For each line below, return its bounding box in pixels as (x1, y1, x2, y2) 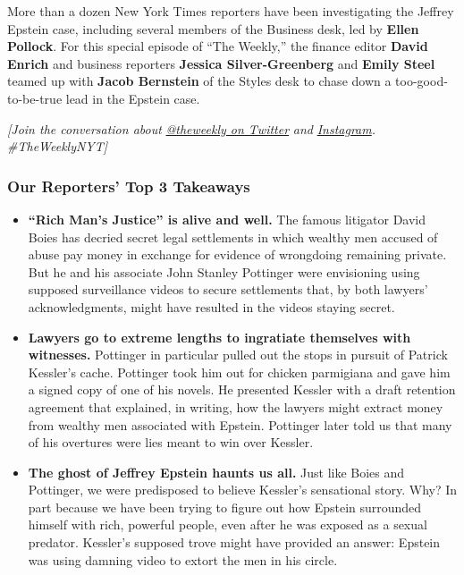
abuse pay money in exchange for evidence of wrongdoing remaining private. (28, 245, 447, 264)
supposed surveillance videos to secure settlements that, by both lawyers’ (28, 280, 428, 299)
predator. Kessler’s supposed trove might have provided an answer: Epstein (28, 533, 441, 552)
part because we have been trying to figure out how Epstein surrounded (28, 497, 422, 516)
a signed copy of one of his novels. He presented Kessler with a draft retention (28, 380, 456, 399)
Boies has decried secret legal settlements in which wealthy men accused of (28, 227, 438, 246)
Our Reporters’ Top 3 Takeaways (7, 174, 250, 197)
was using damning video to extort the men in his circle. (28, 550, 338, 569)
